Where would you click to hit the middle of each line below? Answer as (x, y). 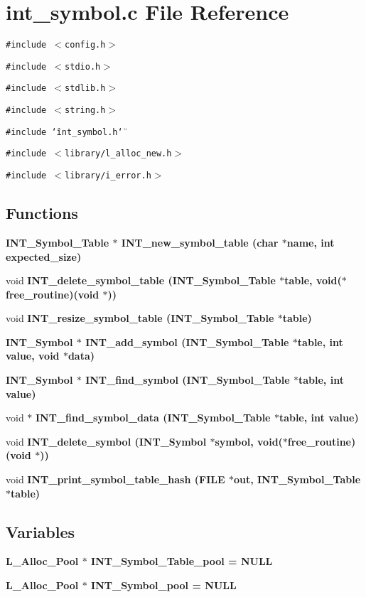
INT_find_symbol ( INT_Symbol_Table (188, 380)
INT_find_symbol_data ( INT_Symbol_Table (153, 418)
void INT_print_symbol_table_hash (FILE (115, 479)
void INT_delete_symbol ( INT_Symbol (106, 441)
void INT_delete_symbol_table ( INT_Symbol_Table (141, 280)
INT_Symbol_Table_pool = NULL (182, 561)
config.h (85, 45)
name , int (311, 242)
